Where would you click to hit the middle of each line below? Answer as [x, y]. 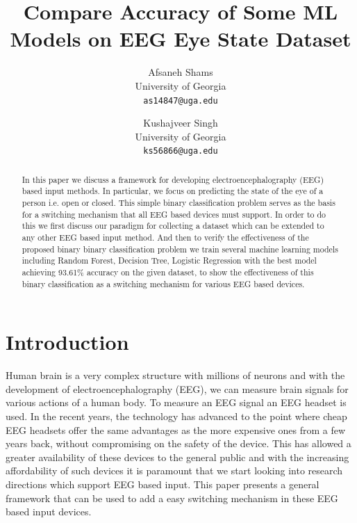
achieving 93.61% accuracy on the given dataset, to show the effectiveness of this [168, 272]
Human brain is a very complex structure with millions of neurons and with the [175, 375]
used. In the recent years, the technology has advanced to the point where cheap [176, 416]
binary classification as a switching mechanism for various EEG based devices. [163, 283]
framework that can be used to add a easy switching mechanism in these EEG [172, 498]
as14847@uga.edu [181, 100]
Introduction [67, 342]
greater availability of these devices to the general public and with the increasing [177, 457]
